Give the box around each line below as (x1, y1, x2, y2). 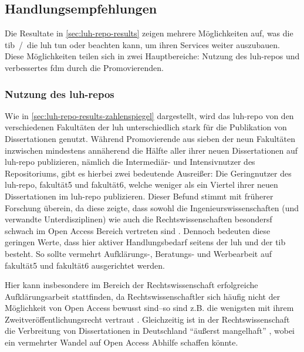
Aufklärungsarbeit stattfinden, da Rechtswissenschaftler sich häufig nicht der (5, 290, 281, 302)
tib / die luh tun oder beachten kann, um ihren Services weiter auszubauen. (5, 38, 280, 50)
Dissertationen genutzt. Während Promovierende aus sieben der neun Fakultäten (5, 132, 296, 144)
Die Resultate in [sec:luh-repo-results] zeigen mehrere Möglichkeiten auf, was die (5, 27, 293, 39)
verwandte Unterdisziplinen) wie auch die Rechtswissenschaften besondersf (5, 213, 272, 225)
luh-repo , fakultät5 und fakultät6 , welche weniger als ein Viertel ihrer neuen (5, 178, 278, 191)
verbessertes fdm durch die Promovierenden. (5, 61, 164, 73)
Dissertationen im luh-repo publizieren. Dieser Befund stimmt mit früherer (5, 189, 273, 202)
